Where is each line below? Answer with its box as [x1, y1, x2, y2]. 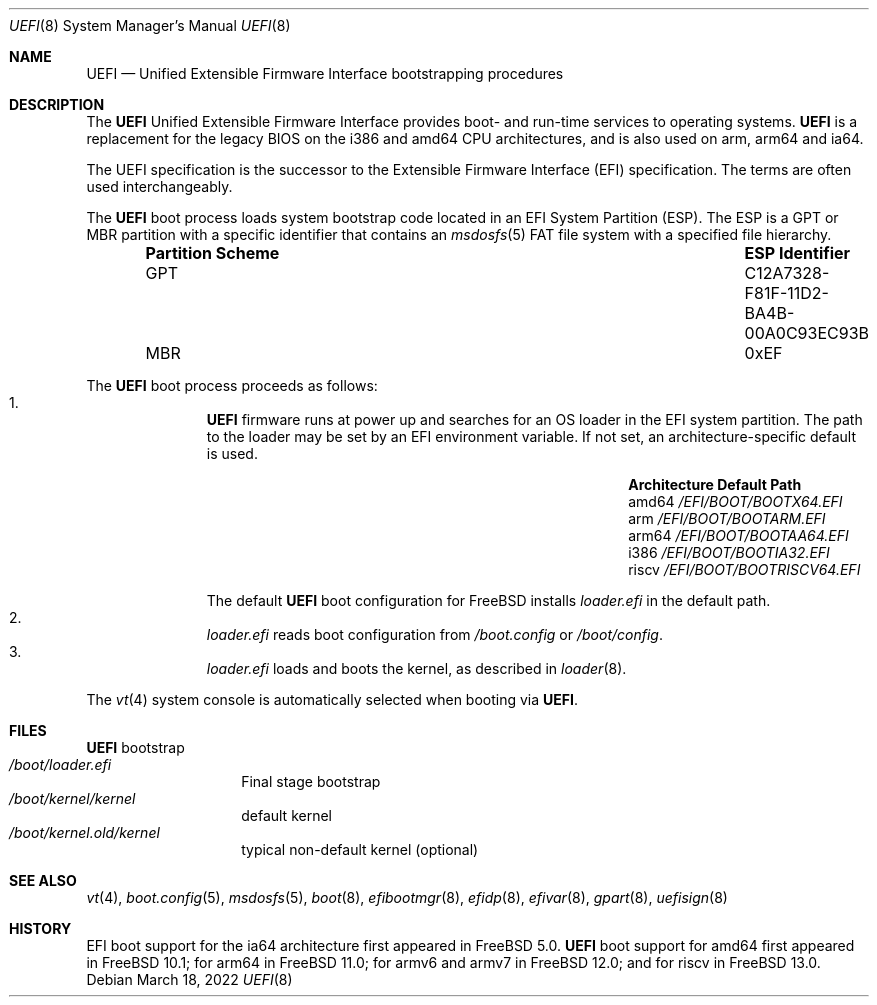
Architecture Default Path [628, 476, 802, 493]
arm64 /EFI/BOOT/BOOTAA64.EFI [628, 527, 849, 544]
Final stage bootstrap [241, 773, 381, 790]
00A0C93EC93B [744, 323, 869, 343]
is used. [206, 445, 258, 462]
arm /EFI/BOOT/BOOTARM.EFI [628, 510, 826, 527]
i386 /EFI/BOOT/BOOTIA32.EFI [628, 544, 830, 561]
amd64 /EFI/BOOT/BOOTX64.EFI [628, 493, 843, 510]
